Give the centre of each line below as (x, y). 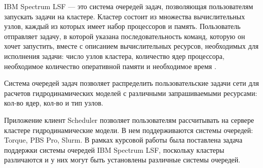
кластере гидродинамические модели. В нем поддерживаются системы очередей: (129, 130)
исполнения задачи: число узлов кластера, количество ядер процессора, (114, 56)
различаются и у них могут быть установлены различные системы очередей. (122, 160)
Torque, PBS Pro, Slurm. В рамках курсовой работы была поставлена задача (123, 140)
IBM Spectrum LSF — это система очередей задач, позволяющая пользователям (129, 6)
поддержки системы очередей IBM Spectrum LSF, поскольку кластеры (114, 149)
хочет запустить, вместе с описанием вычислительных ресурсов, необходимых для (131, 46)
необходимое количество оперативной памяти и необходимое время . (110, 66)
